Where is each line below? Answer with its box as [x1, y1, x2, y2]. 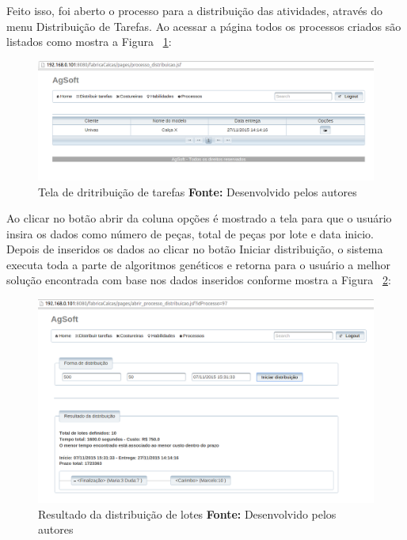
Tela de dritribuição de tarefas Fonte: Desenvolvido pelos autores [38, 183, 357, 200]
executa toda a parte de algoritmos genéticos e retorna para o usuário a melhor [6, 256, 391, 272]
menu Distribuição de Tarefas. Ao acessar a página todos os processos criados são [6, 17, 401, 34]
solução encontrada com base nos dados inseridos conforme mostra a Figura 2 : [6, 272, 391, 288]
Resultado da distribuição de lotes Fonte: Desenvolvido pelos [38, 505, 337, 522]
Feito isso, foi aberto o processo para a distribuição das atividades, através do [6, 2, 383, 18]
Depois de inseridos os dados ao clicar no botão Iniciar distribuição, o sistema [6, 241, 383, 257]
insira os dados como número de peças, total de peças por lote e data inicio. [6, 225, 375, 241]
